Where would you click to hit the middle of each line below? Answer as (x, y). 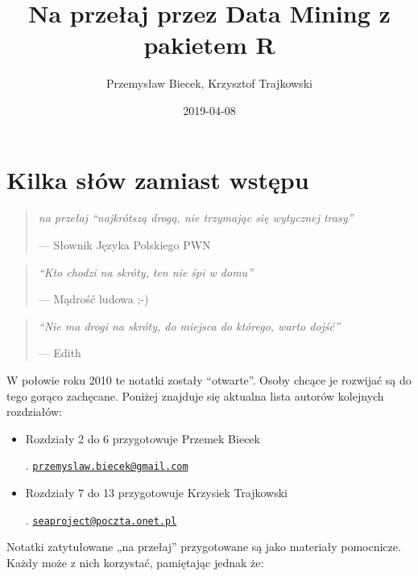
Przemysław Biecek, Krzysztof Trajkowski (209, 83)
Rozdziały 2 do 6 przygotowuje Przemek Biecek (143, 438)
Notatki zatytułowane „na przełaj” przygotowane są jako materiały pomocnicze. (204, 547)
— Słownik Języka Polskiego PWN (124, 245)
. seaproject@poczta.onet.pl (101, 519)
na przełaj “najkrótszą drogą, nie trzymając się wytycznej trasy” (196, 218)
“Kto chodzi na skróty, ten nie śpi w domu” (145, 272)
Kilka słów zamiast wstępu (158, 179)
